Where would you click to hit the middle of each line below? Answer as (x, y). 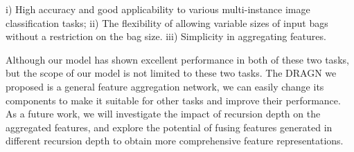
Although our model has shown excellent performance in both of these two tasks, (177, 59)
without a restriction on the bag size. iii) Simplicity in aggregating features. (166, 36)
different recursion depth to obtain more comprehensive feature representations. (175, 141)
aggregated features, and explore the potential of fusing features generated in (169, 127)
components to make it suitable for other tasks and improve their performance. (173, 100)
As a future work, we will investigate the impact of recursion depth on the (163, 114)
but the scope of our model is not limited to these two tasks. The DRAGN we (171, 73)
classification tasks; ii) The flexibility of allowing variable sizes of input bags (167, 22)
